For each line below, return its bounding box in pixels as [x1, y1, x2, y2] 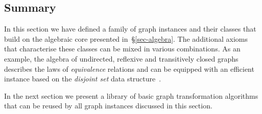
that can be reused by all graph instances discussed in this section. [4, 100, 212, 111]
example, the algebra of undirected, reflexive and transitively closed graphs [4, 53, 239, 64]
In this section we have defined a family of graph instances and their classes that [4, 23, 256, 34]
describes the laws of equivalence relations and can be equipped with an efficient [4, 63, 254, 74]
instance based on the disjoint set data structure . [4, 73, 161, 84]
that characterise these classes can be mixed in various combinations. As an [4, 43, 241, 54]
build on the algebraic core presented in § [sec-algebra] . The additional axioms [4, 33, 248, 44]
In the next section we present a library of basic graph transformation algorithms [4, 90, 258, 101]
